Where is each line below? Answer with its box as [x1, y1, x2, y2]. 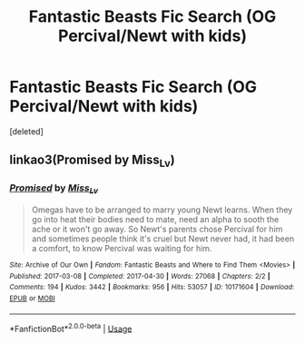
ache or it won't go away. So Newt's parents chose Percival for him [31, 224, 283, 235]
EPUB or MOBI [9, 294, 56, 303]
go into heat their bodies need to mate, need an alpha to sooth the [31, 214, 280, 225]
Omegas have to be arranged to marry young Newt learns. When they [31, 204, 293, 215]
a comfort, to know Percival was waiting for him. [31, 243, 212, 254]
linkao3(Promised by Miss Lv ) [9, 152, 175, 170]
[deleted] [9, 125, 44, 137]
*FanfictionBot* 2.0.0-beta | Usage [9, 321, 133, 334]
